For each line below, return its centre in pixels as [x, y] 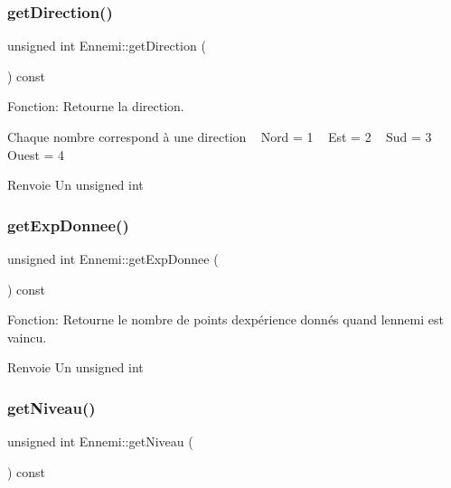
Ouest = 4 [36, 154]
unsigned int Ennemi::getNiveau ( [100, 441]
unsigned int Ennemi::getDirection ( [107, 46]
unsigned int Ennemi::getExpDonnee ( [113, 258]
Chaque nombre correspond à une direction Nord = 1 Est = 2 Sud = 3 [220, 136]
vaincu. [27, 337]
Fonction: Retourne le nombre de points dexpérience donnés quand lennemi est [225, 319]
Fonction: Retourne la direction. [96, 106]
